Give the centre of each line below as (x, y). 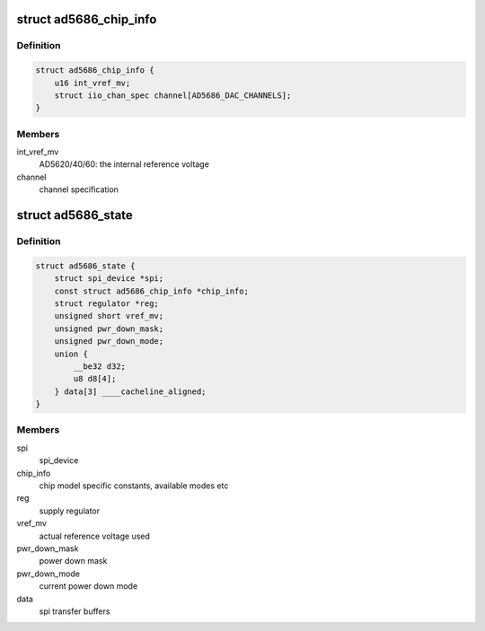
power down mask (73, 561)
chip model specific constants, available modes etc (134, 486)
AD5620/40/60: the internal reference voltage (124, 164)
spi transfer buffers (75, 611)
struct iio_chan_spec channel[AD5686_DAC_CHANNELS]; (173, 95)
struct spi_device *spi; (109, 279)
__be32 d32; (99, 366)
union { (71, 354)
